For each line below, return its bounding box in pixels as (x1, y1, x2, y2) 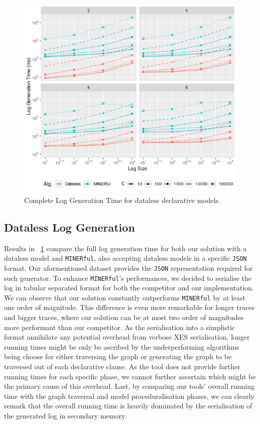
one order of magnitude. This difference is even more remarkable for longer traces (4, 302, 255, 312)
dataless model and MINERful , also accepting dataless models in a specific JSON (4, 253, 247, 263)
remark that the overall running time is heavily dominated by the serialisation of (4, 400, 252, 411)
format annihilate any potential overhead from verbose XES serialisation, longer (4, 332, 250, 342)
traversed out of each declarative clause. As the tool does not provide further (4, 361, 240, 371)
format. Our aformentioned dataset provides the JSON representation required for (4, 262, 253, 273)
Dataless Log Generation (4, 219, 135, 235)
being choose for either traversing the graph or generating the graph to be (4, 351, 232, 362)
